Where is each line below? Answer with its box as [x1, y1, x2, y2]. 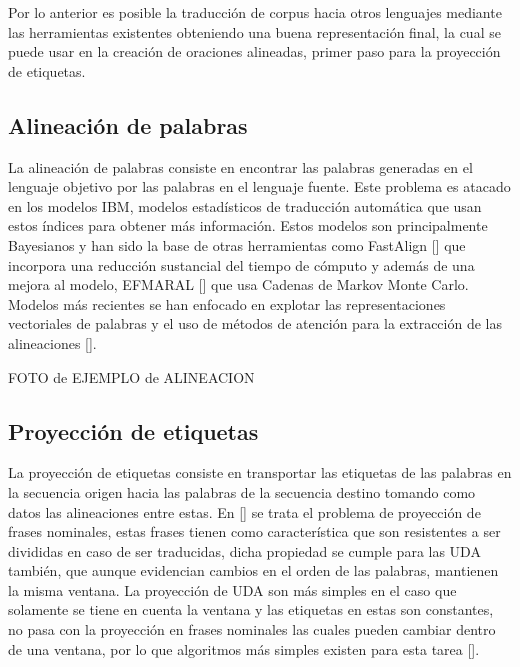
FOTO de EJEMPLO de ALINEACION [8, 366, 255, 387]
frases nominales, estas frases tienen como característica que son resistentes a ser [8, 521, 501, 542]
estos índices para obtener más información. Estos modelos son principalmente [8, 215, 488, 236]
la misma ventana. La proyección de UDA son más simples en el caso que [8, 579, 457, 600]
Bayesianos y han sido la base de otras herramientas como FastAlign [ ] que [8, 234, 466, 255]
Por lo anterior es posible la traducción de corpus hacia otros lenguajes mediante [8, 2, 502, 22]
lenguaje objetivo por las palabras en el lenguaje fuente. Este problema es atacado [8, 176, 511, 197]
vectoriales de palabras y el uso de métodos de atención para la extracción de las [8, 313, 502, 334]
